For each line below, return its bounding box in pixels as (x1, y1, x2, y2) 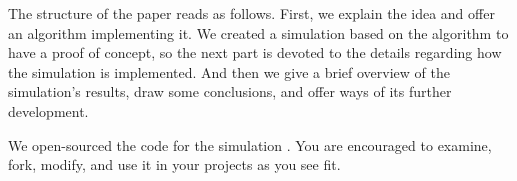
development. (8, 100, 89, 121)
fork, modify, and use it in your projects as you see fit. (8, 154, 341, 175)
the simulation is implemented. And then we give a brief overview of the (8, 61, 450, 82)
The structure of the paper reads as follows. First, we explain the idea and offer (8, 3, 495, 23)
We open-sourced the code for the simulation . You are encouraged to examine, (8, 134, 492, 155)
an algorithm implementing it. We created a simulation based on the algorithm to (8, 22, 509, 43)
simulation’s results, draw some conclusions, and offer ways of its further (8, 81, 452, 102)
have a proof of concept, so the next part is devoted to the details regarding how (8, 42, 502, 63)
